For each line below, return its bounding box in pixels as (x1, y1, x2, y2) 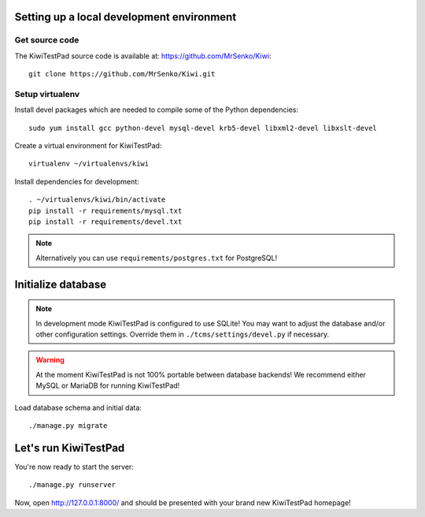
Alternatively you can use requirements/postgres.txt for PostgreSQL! (35, 253, 278, 262)
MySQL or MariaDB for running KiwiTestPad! (35, 381, 180, 390)
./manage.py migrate (28, 421, 108, 430)
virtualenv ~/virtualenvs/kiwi (28, 159, 150, 169)
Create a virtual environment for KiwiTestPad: (14, 141, 162, 151)
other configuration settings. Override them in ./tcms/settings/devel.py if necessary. (35, 329, 330, 339)
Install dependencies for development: (14, 177, 139, 186)
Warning (35, 355, 65, 365)
